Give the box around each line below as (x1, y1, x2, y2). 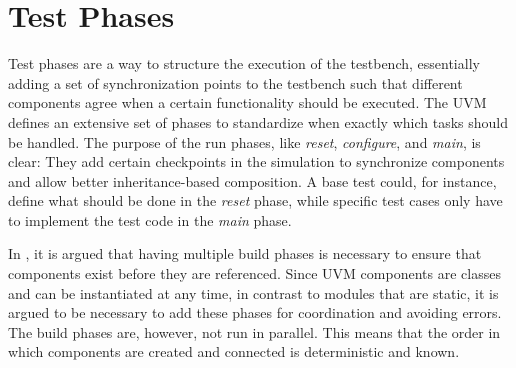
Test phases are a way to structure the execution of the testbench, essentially (8, 53, 480, 74)
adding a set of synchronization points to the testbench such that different (8, 72, 463, 93)
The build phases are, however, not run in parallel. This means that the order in (8, 321, 501, 342)
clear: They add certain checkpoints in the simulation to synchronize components (8, 151, 505, 172)
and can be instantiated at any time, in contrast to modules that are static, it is (8, 282, 499, 303)
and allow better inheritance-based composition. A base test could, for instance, (8, 170, 497, 191)
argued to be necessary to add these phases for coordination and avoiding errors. (8, 302, 502, 323)
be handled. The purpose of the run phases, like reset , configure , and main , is (8, 131, 481, 152)
